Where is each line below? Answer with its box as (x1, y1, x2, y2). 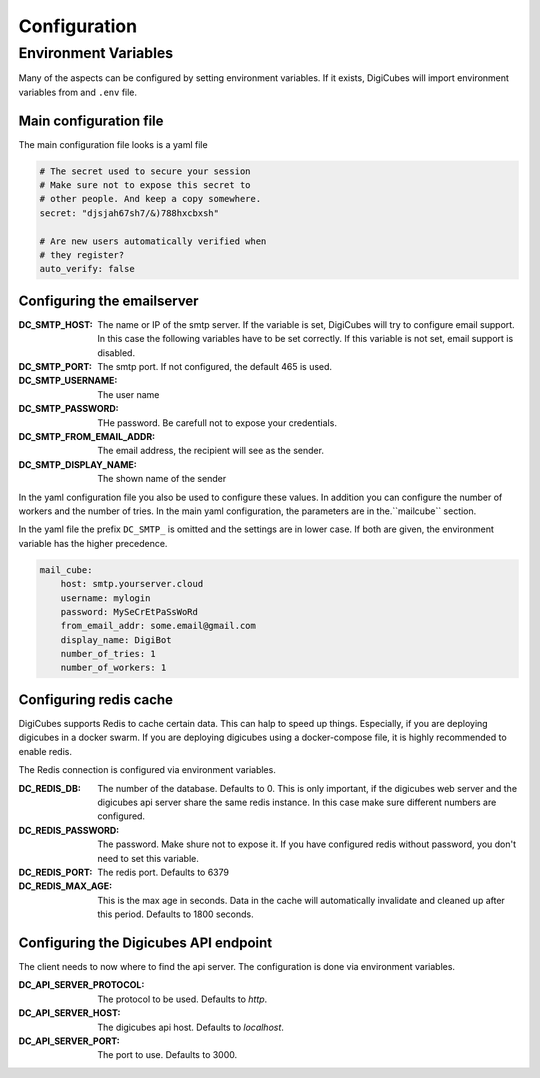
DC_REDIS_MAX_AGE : (18, 880, 113, 892)
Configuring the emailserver (18, 292, 199, 309)
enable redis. (18, 745, 72, 757)
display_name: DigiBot (60, 634, 172, 645)
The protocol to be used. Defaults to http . (97, 993, 268, 1005)
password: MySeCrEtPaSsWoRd (60, 606, 199, 617)
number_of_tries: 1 (60, 648, 157, 660)
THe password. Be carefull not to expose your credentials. (97, 416, 337, 429)
